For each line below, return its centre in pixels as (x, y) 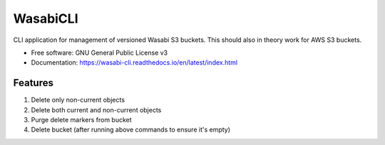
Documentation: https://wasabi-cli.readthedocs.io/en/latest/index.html (134, 63)
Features (33, 83)
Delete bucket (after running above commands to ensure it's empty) (131, 130)
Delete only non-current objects (78, 100)
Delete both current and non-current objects (96, 109)
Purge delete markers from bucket (81, 120)
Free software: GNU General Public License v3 (99, 53)
